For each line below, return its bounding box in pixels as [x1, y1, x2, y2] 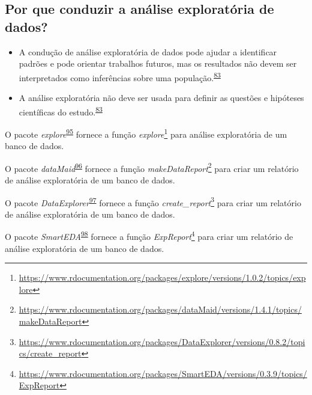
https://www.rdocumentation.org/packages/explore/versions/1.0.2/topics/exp [19, 271, 306, 284]
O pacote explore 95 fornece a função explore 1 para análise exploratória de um [5, 126, 287, 140]
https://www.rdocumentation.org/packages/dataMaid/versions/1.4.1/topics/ [19, 303, 302, 316]
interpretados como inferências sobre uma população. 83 [19, 69, 221, 84]
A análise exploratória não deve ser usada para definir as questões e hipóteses [19, 91, 304, 104]
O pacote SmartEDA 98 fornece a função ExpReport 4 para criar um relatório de [5, 228, 293, 243]
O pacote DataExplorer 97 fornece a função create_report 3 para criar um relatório [5, 194, 301, 209]
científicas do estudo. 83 [19, 103, 103, 118]
